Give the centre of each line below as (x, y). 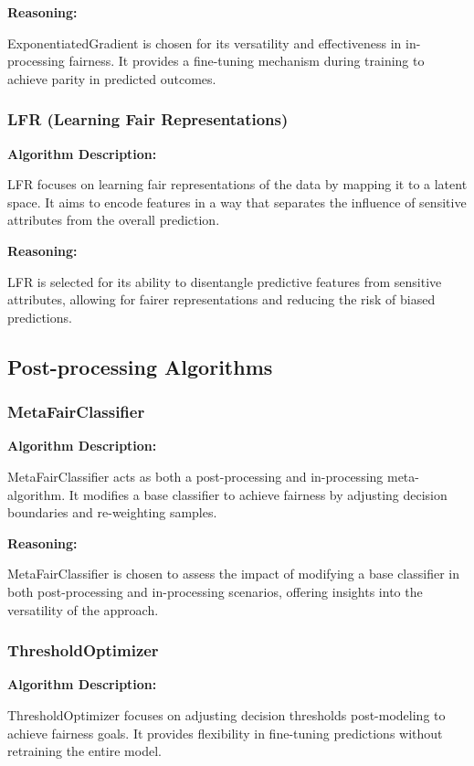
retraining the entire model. (84, 751)
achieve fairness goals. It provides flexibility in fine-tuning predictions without (225, 733)
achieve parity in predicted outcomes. (112, 78)
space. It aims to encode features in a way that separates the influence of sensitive (237, 202)
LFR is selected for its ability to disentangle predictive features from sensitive (225, 281)
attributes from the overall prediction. (114, 220)
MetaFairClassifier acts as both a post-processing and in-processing (195, 476)
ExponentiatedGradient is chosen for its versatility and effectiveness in (205, 43)
